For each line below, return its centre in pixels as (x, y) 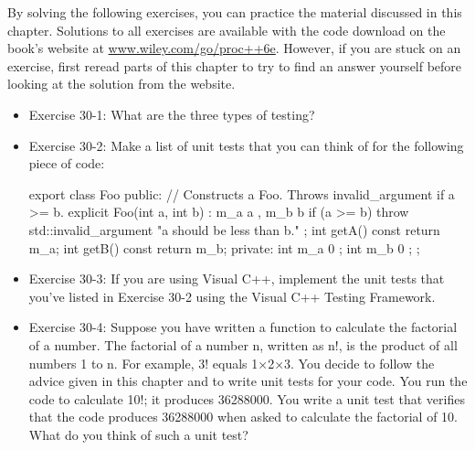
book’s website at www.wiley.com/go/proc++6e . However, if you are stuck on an (234, 48)
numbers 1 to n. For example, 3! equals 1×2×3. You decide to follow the (232, 363)
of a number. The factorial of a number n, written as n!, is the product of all (243, 344)
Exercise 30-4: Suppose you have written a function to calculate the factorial (243, 327)
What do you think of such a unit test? (138, 434)
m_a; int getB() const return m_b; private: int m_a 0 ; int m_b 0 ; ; (224, 247)
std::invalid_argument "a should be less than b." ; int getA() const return (234, 229)
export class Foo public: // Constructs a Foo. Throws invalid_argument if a (242, 193)
